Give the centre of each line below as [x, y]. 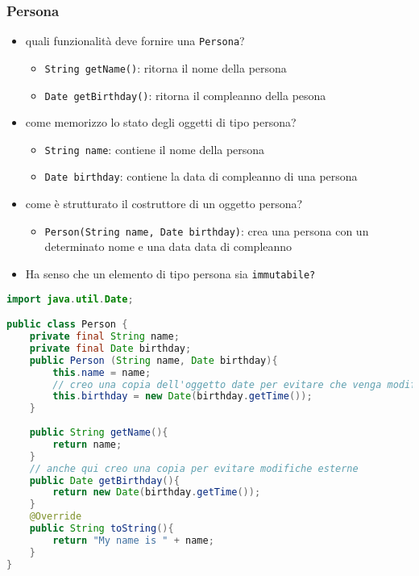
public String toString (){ [102, 528]
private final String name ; [104, 336]
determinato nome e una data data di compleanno [168, 246]
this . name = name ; [102, 372]
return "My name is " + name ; [133, 540]
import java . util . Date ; [70, 299]
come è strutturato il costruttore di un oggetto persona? [164, 204]
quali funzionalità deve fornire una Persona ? [135, 41]
